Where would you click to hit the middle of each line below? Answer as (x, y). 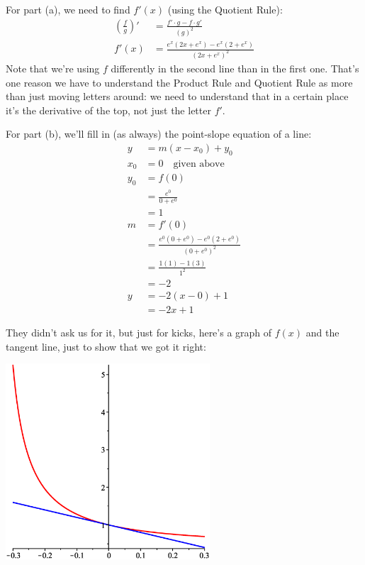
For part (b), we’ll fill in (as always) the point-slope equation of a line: (159, 134)
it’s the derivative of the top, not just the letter (108, 110)
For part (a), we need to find (68, 9)
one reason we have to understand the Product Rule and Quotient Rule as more (179, 82)
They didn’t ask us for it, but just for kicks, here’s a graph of (139, 332)
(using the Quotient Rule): (225, 9)
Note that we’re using (53, 68)
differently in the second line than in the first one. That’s (235, 68)
